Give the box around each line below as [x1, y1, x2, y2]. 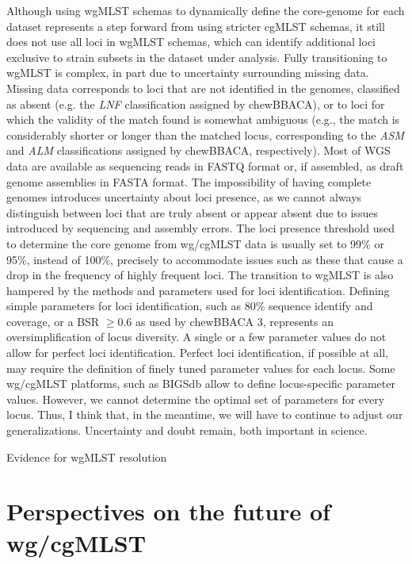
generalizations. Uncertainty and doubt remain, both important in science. [6, 422, 368, 439]
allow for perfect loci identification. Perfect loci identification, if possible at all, [6, 344, 388, 361]
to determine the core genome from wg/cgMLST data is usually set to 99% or [6, 235, 384, 251]
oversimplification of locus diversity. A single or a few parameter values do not [6, 328, 387, 345]
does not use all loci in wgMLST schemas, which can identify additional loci [6, 33, 376, 50]
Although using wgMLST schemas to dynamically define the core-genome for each [6, 2, 405, 18]
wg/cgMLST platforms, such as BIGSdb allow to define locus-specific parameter [6, 375, 395, 392]
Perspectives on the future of [6, 495, 330, 528]
